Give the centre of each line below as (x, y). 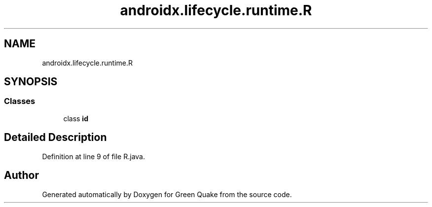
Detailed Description (55, 138)
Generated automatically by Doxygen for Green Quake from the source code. (167, 194)
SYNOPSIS (31, 82)
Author (21, 175)
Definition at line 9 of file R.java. (93, 156)
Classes (20, 101)
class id (76, 118)
